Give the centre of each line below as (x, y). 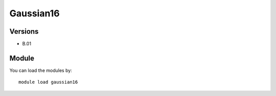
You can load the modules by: (41, 70)
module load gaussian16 (48, 82)
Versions (24, 31)
